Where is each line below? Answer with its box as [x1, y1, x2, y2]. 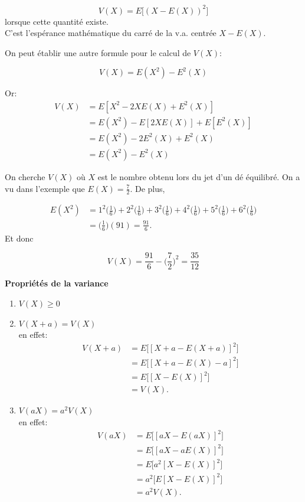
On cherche [5, 171, 45, 182]
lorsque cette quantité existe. [5, 15, 109, 27]
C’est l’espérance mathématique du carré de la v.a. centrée [5, 27, 217, 39]
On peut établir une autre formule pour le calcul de [5, 46, 191, 58]
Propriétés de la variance [5, 277, 109, 289]
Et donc [5, 232, 34, 244]
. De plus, [130, 182, 165, 194]
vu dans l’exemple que [5, 182, 85, 194]
